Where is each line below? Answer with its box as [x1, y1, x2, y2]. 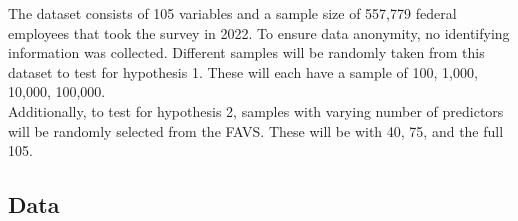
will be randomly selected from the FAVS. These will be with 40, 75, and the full [8, 120, 504, 141]
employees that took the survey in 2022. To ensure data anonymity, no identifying [8, 22, 510, 43]
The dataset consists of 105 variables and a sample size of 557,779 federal [8, 3, 457, 23]
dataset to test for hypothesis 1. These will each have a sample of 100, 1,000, [8, 61, 478, 82]
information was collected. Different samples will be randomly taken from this [8, 42, 485, 63]
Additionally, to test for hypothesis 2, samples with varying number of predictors [8, 100, 504, 121]
